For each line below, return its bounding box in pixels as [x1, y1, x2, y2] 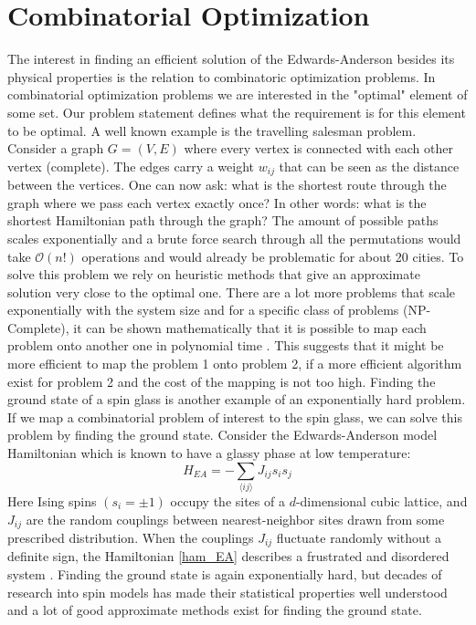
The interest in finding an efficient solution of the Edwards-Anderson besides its [7, 49, 455, 68]
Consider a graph [7, 139, 104, 158]
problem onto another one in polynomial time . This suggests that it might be [7, 336, 444, 355]
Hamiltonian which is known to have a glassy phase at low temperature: [7, 443, 411, 463]
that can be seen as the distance [279, 156, 460, 175]
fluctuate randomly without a [276, 528, 441, 547]
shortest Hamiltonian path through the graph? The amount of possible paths [7, 211, 439, 230]
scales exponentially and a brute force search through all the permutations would [7, 228, 461, 247]
